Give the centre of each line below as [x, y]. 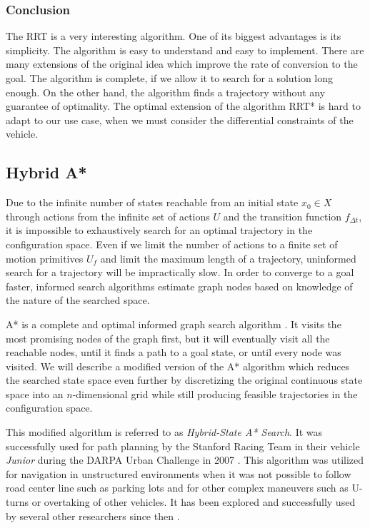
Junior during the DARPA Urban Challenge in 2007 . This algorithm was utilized [185, 460]
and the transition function [282, 216]
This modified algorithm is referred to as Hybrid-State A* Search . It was [164, 432]
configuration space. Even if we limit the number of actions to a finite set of [172, 244]
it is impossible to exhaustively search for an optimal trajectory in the [159, 230]
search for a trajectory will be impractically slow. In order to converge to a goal [180, 272]
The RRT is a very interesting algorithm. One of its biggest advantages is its [174, 36]
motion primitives [45, 258]
